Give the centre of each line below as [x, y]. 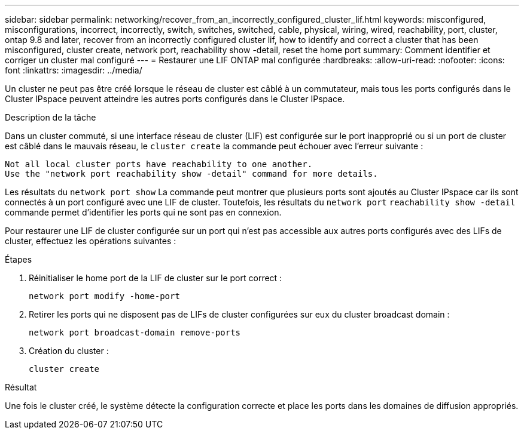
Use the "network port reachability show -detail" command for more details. [191, 174]
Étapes [19, 259]
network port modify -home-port [104, 296]
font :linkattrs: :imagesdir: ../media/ [74, 70]
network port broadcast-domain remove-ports [135, 333]
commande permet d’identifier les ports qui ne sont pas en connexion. [143, 212]
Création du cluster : [69, 351]
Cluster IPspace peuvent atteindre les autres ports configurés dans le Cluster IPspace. [175, 99]
